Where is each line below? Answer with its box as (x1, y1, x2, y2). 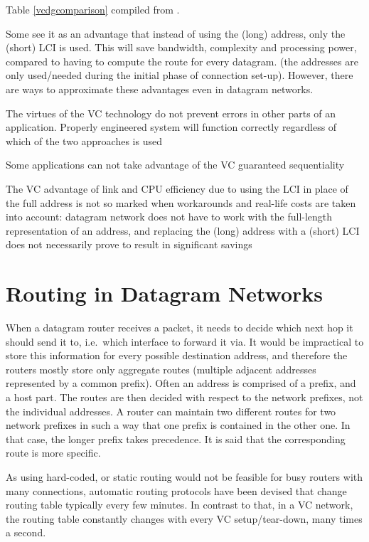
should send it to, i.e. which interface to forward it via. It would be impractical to (6, 334, 364, 349)
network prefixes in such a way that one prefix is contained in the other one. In (6, 418, 351, 432)
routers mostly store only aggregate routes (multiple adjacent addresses (6, 361, 316, 376)
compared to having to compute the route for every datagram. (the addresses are (6, 53, 358, 68)
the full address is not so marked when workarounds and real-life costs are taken (6, 195, 356, 210)
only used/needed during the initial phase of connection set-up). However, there (6, 68, 353, 83)
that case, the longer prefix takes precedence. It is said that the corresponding (6, 431, 346, 446)
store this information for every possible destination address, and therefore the (6, 348, 348, 363)
